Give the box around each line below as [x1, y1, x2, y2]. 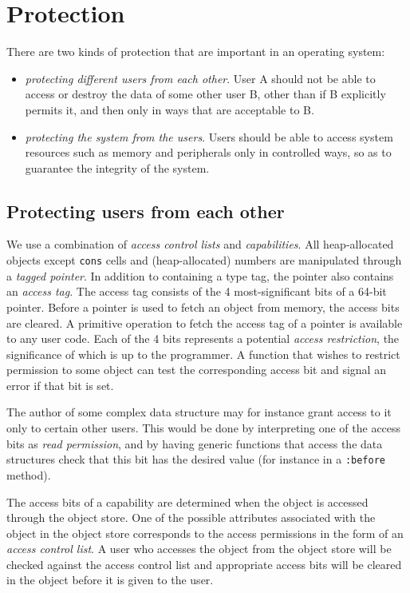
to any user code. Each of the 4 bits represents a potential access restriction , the [6, 330, 400, 347]
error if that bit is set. [6, 376, 114, 393]
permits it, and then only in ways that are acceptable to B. [25, 101, 314, 117]
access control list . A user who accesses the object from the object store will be [6, 540, 392, 557]
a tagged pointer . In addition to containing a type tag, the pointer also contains [6, 267, 394, 284]
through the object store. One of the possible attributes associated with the [6, 509, 376, 526]
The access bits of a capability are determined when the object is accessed [6, 493, 369, 510]
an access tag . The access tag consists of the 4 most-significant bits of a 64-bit [6, 283, 387, 300]
